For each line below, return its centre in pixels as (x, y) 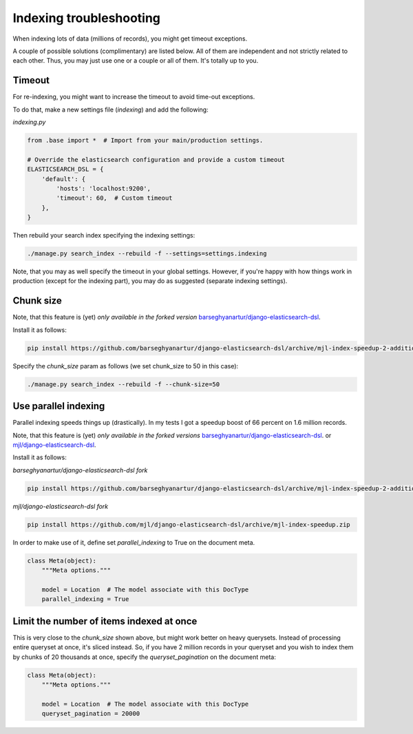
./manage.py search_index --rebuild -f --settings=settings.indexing (147, 254)
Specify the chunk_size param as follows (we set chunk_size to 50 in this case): (126, 366)
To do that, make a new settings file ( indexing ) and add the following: (111, 109)
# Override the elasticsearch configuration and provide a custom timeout (156, 159)
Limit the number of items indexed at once (105, 621)
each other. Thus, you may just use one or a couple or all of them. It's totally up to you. (136, 61)
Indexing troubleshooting (87, 18)
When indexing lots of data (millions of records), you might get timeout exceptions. (130, 39)
